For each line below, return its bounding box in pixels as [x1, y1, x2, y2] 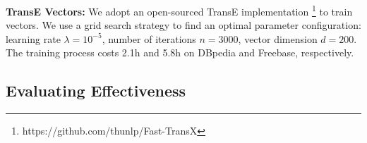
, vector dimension [238, 31, 318, 46]
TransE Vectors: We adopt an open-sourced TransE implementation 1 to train [6, 2, 353, 18]
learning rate [6, 31, 61, 46]
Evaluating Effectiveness [6, 80, 186, 101]
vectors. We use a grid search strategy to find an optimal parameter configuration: [6, 18, 361, 32]
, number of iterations [102, 31, 196, 46]
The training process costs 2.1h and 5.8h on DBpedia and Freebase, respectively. [6, 45, 354, 60]
